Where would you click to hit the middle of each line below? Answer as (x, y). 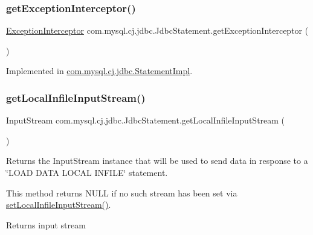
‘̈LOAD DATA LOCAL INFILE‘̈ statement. (87, 172)
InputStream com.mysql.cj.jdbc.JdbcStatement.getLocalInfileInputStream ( (146, 120)
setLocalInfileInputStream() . (59, 205)
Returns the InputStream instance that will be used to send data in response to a (157, 161)
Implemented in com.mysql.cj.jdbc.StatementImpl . (99, 71)
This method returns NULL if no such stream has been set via (122, 193)
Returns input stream (46, 224)
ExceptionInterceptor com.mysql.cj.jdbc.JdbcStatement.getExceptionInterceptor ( (157, 30)
